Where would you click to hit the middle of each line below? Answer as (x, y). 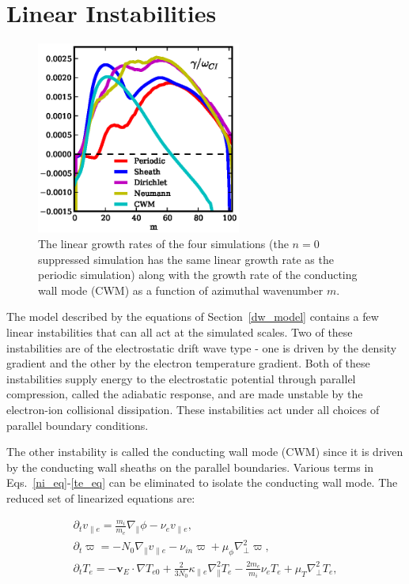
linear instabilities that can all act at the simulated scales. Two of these (180, 332)
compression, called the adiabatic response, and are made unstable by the (185, 394)
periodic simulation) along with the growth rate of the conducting (198, 275)
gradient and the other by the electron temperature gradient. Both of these (188, 363)
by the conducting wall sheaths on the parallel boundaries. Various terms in (190, 467)
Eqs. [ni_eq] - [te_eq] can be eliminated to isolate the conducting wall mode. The (202, 482)
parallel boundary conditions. (78, 425)
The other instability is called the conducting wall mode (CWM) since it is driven (205, 452)
